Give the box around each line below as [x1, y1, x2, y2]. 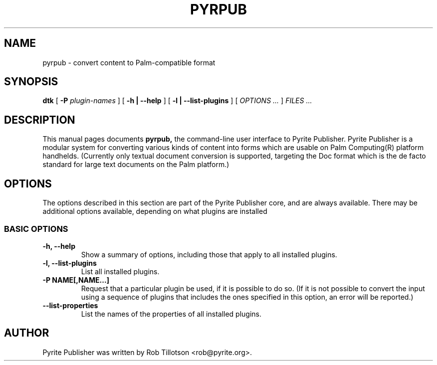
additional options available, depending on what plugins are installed [42, 207, 267, 216]
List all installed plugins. [81, 267, 160, 276]
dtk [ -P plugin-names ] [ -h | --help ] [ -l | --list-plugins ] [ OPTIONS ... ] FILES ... [42, 96, 312, 105]
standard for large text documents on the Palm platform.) [42, 160, 229, 169]
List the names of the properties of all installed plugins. [81, 309, 262, 318]
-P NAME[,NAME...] [42, 275, 109, 284]
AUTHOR [4, 327, 49, 340]
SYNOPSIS [4, 75, 58, 88]
